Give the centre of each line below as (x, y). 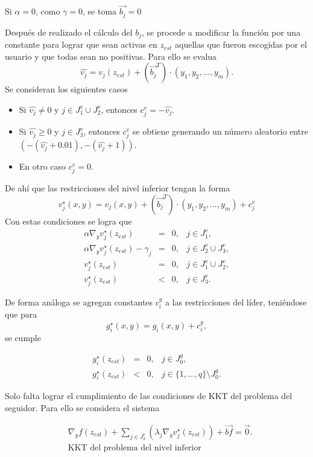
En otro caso (43, 166)
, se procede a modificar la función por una (221, 32)
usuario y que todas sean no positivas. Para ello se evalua (111, 56)
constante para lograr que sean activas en (81, 44)
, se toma (100, 11)
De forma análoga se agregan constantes (79, 302)
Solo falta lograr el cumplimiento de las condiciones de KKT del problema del (149, 396)
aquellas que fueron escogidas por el (241, 44)
